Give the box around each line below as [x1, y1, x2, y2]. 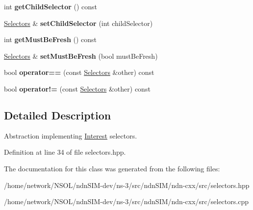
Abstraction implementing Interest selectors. [4, 130, 137, 140]
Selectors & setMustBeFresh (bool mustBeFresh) [4, 50, 158, 61]
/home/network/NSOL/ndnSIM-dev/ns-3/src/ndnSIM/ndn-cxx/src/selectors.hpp [4, 180, 250, 190]
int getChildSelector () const [4, 1, 98, 11]
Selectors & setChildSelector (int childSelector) [4, 18, 153, 28]
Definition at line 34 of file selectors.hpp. [4, 147, 126, 157]
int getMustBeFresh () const [4, 34, 97, 45]
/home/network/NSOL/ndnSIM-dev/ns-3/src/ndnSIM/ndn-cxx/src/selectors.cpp [4, 196, 249, 207]
